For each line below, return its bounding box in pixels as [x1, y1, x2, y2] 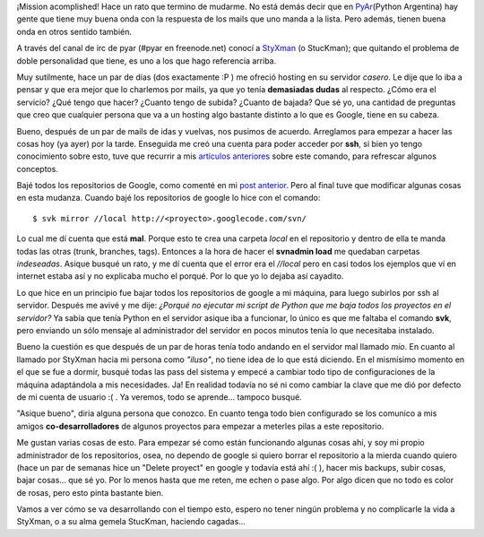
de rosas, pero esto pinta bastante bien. [16, 487, 164, 498]
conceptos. [16, 163, 58, 174]
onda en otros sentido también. [16, 26, 133, 37]
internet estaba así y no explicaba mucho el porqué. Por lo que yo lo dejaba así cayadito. [16, 271, 344, 281]
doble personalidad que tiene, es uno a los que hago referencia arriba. [16, 55, 277, 66]
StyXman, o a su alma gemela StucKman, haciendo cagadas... [16, 516, 246, 527]
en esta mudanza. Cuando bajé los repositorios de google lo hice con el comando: [16, 193, 321, 204]
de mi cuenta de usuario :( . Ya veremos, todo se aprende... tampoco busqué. [16, 391, 302, 403]
